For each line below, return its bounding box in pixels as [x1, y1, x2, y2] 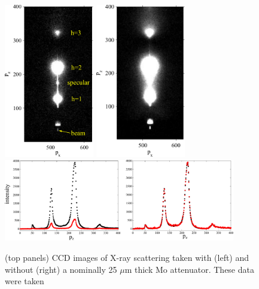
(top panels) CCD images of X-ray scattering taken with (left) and [5, 251, 249, 263]
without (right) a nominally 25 [5, 263, 117, 275]
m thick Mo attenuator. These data [124, 263, 254, 275]
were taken [5, 275, 44, 287]
